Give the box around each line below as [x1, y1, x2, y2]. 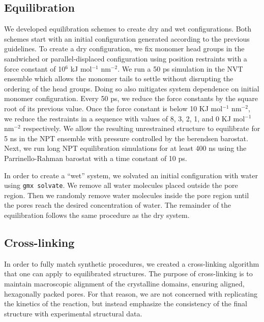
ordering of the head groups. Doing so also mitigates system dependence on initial [4, 83, 259, 93]
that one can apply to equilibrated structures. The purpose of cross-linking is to [4, 268, 253, 279]
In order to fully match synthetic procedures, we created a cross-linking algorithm [4, 258, 259, 269]
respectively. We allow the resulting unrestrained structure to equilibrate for [23, 123, 260, 134]
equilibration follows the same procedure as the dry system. [4, 209, 190, 220]
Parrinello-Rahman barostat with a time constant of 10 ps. [4, 152, 187, 163]
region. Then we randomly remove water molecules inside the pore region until [4, 189, 249, 200]
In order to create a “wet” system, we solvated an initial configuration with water [4, 170, 258, 180]
